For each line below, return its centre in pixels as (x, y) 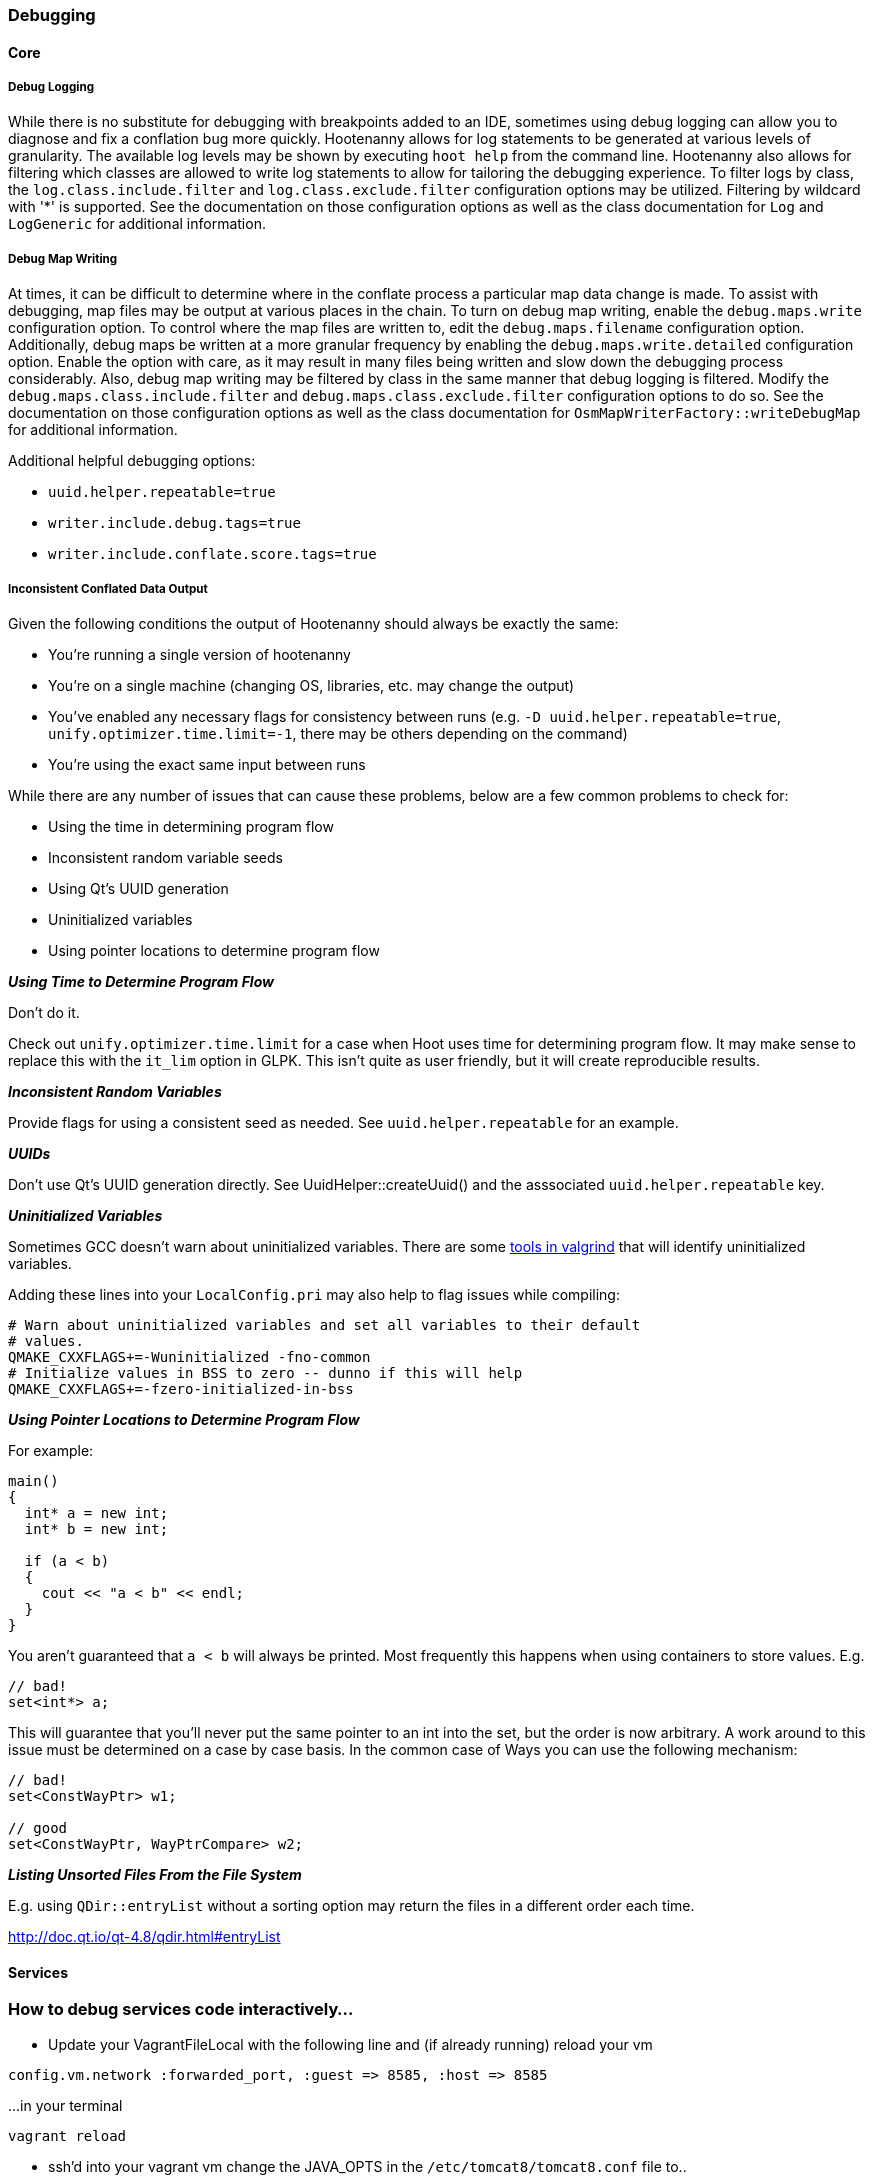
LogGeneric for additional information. (137, 224)
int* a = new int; (96, 1512)
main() (33, 1480)
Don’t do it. (44, 1012)
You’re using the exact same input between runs (207, 764)
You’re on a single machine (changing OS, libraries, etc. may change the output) (311, 685)
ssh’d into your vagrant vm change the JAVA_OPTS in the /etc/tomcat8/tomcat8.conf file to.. (367, 2166)
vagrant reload (67, 2135)
